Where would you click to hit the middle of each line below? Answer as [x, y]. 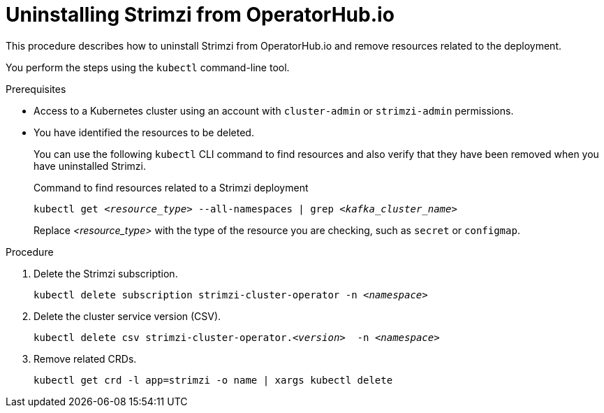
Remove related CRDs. [85, 358]
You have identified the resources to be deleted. [144, 132]
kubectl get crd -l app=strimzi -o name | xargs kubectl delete [213, 380]
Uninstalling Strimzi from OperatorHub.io [200, 15]
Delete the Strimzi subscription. [106, 273]
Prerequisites [36, 89]
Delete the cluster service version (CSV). [127, 316]
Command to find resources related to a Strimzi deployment [171, 187]
